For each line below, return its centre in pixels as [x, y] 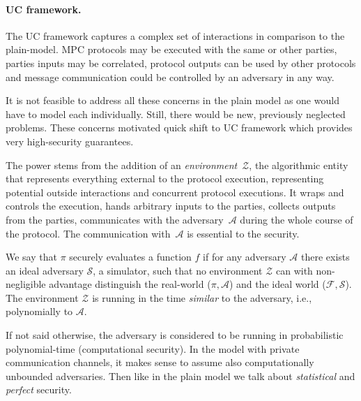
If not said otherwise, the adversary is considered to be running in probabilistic [175, 335]
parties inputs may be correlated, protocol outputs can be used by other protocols [181, 63]
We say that [31, 257]
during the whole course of [297, 219]
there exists [325, 257]
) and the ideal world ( [277, 284]
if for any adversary [245, 257]
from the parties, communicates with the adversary [115, 219]
